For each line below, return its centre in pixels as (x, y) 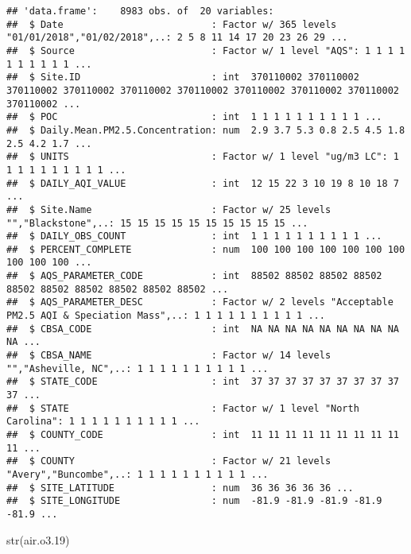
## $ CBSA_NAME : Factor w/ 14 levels (169, 356)
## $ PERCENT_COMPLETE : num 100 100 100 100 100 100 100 (206, 249)
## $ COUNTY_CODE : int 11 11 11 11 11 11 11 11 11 (203, 435)
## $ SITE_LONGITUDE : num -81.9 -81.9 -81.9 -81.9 (194, 501)
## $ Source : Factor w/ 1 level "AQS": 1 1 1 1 (206, 50)
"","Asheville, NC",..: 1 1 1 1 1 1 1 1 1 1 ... (138, 368)
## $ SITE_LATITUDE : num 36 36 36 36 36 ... (180, 488)
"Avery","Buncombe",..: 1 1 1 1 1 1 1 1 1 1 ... (138, 474)
